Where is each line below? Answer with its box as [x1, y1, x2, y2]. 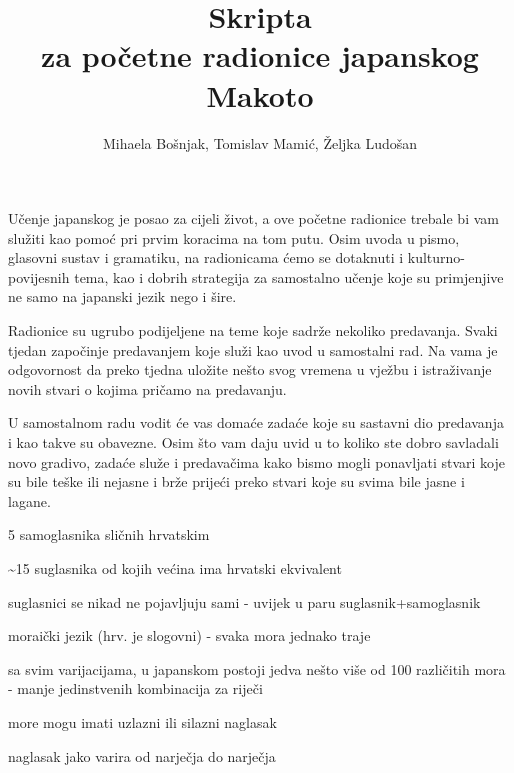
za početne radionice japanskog [41, 35, 479, 76]
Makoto [206, 74, 314, 115]
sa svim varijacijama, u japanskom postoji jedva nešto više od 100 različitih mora [8, 658, 506, 679]
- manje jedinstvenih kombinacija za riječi [8, 678, 263, 699]
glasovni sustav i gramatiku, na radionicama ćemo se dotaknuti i [8, 247, 404, 268]
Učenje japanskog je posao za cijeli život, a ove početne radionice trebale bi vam [8, 208, 499, 229]
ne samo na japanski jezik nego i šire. [8, 286, 237, 307]
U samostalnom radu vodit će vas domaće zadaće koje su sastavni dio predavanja [8, 412, 504, 433]
